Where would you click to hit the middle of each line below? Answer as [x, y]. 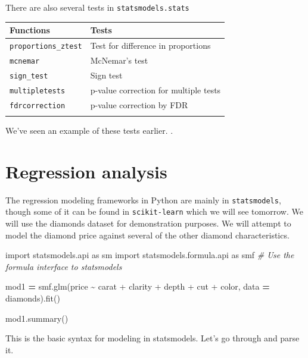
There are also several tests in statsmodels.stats [97, 7]
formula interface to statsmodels [64, 266]
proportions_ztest [46, 46]
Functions [30, 30]
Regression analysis [86, 171]
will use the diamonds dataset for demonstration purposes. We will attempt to [148, 223]
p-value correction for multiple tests [155, 89]
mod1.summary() [37, 318]
